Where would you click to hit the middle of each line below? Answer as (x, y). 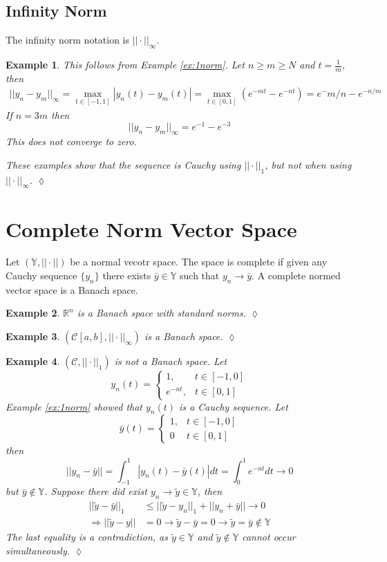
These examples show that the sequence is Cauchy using (123, 164)
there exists (127, 275)
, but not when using (308, 164)
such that (200, 275)
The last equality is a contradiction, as (87, 537)
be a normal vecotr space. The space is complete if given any (199, 262)
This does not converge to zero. (72, 141)
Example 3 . (33, 336)
